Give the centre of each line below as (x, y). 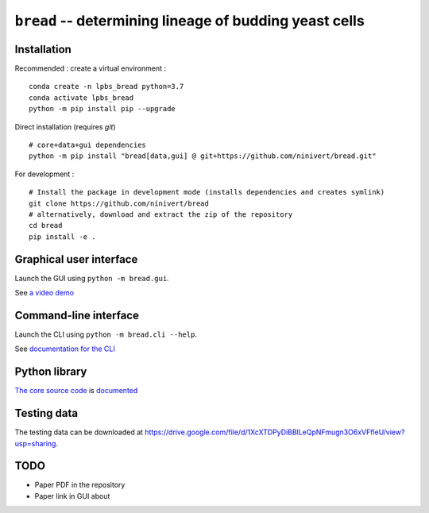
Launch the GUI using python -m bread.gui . (92, 278)
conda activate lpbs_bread (81, 98)
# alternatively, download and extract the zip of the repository (161, 214)
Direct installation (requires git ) (65, 126)
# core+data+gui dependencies (88, 145)
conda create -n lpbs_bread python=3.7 (106, 87)
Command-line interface (77, 315)
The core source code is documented (76, 391)
